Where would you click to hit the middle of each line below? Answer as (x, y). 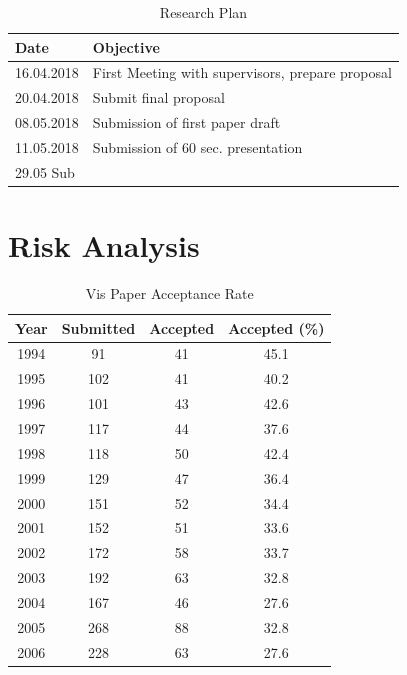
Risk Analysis (104, 245)
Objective (126, 46)
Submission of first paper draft (186, 122)
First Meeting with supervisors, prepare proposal (242, 72)
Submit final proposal (158, 97)
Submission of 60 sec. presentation (197, 146)
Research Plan (203, 12)
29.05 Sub (45, 171)
